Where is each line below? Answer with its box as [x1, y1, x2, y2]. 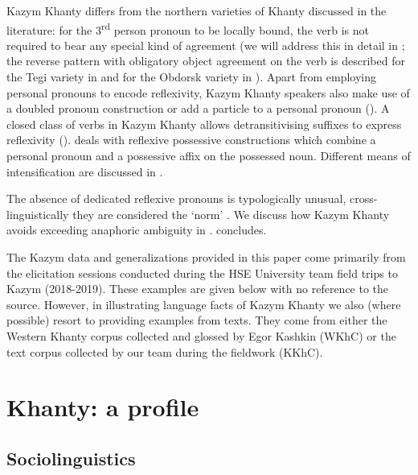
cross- [350, 190, 378, 207]
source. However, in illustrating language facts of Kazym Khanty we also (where [6, 295, 401, 312]
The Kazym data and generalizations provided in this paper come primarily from [6, 248, 406, 265]
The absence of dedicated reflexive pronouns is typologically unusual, [6, 190, 346, 207]
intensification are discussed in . [6, 163, 163, 180]
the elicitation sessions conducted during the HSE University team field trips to [6, 264, 398, 281]
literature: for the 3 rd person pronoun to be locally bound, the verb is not [6, 19, 369, 38]
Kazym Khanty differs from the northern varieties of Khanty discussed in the [6, 2, 387, 19]
